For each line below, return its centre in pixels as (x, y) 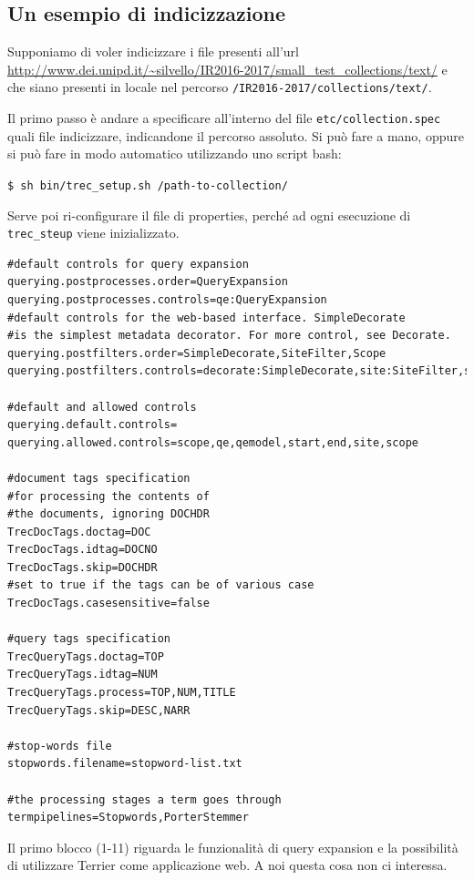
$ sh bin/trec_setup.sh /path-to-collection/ (148, 185)
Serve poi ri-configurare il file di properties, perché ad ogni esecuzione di (209, 215)
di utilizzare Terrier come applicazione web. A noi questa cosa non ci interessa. (227, 865)
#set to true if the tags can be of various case (161, 585)
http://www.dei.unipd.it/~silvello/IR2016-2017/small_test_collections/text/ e (227, 69)
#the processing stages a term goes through (144, 799)
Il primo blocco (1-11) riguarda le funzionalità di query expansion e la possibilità (233, 847)
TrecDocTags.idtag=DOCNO (82, 550)
